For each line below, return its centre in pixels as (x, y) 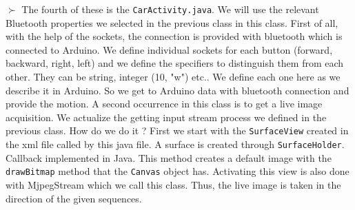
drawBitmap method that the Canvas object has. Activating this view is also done (177, 171)
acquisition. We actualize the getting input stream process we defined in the (166, 117)
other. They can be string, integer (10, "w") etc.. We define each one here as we (173, 77)
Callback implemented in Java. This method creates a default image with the (169, 157)
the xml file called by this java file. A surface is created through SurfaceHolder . (175, 144)
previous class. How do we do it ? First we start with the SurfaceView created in (177, 130)
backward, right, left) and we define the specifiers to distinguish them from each (175, 63)
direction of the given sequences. (74, 198)
